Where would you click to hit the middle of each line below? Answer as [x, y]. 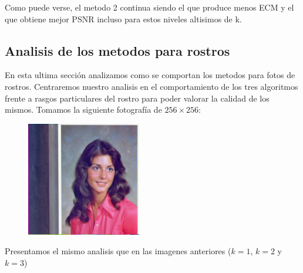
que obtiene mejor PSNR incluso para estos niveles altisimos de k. [123, 18]
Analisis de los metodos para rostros [117, 50]
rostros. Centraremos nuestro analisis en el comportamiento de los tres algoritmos [151, 86]
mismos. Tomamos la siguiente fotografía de [83, 109]
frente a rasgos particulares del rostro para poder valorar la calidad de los [137, 98]
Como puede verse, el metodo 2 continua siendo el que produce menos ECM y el [149, 7]
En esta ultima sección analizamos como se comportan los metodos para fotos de [150, 75]
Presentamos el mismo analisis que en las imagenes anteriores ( [118, 251]
